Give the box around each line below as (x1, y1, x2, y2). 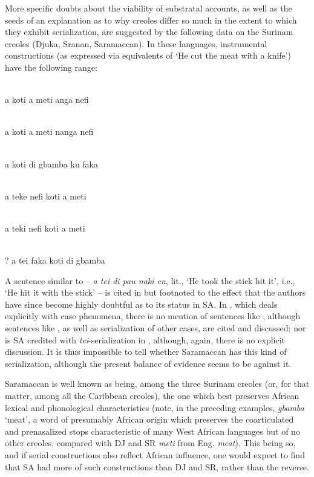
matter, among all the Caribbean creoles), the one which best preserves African (5, 389, 299, 402)
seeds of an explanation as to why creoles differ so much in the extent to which (5, 13, 297, 26)
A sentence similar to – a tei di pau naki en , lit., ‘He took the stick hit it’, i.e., (5, 274, 295, 287)
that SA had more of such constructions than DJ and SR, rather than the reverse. (5, 460, 309, 473)
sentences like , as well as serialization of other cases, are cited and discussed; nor (5, 322, 306, 334)
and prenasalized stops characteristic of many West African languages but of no (5, 424, 300, 437)
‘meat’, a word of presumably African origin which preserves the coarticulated (5, 413, 294, 426)
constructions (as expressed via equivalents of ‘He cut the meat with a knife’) (5, 49, 292, 62)
